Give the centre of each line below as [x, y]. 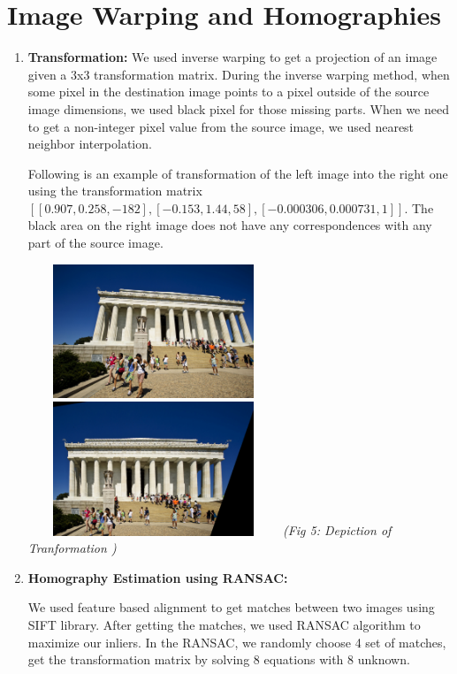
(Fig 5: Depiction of [337, 530]
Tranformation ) [72, 548]
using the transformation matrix [115, 191]
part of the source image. [95, 243]
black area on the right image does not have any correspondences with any [230, 225]
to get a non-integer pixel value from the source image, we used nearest [221, 126]
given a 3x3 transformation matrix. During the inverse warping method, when [239, 74]
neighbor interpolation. [90, 144]
